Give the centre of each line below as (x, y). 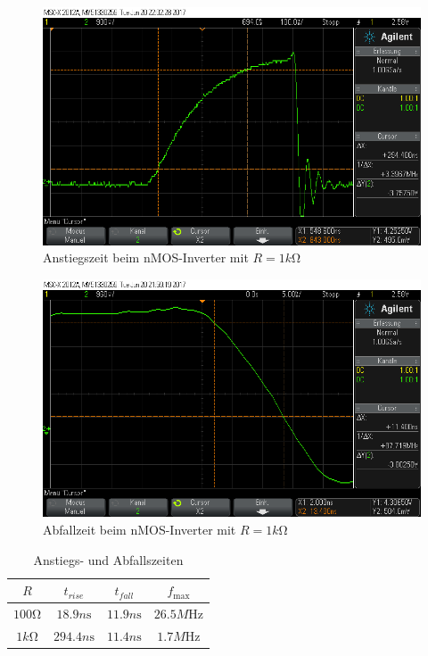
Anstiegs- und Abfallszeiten (108, 559)
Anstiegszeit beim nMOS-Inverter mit (146, 257)
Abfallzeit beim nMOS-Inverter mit (140, 529)
